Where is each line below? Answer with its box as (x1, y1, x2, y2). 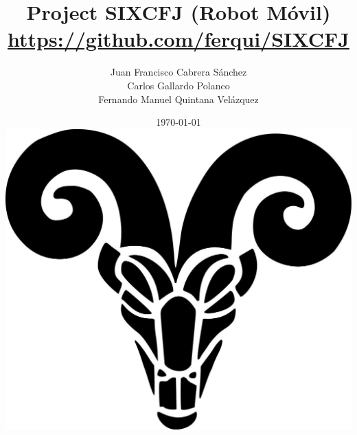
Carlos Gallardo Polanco (127, 78, 230, 92)
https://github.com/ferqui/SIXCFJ (8, 25, 349, 53)
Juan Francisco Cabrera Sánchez (110, 65, 247, 79)
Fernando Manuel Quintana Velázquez (98, 91, 259, 106)
